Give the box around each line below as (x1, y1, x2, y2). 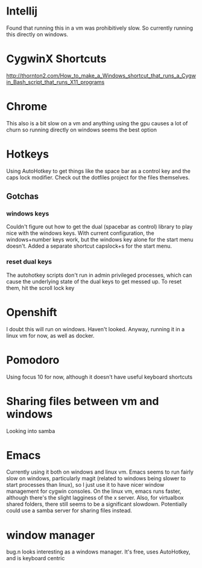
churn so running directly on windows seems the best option (6, 126, 157, 133)
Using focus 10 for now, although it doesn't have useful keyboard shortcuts (6, 373, 193, 380)
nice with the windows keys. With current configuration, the (6, 230, 155, 237)
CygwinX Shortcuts (6, 52, 107, 66)
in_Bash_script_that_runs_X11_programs (6, 78, 105, 85)
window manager (6, 528, 95, 542)
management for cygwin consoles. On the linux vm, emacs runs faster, (6, 487, 181, 495)
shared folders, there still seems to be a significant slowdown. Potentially (6, 501, 188, 508)
